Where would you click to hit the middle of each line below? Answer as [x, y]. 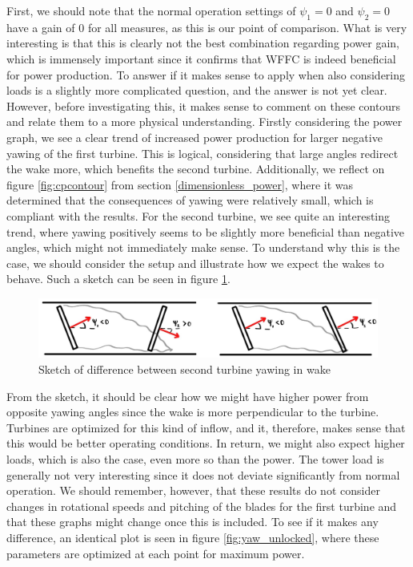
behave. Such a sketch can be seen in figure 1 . [118, 279]
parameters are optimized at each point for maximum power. [156, 553]
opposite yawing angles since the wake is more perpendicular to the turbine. [193, 412]
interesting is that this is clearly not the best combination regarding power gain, [203, 43]
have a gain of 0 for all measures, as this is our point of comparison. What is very [207, 27]
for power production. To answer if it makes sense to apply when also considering [206, 74]
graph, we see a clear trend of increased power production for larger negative [194, 137]
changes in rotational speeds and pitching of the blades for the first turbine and [202, 506]
